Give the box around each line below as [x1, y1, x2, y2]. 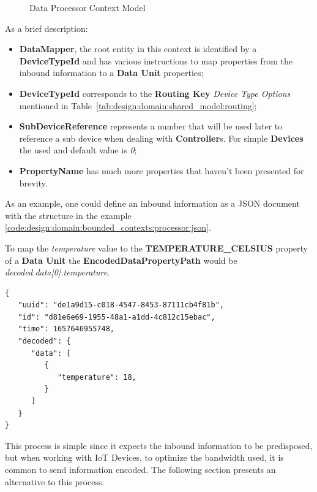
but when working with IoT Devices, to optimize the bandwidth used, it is [5, 451, 284, 464]
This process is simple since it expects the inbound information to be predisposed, [5, 439, 313, 452]
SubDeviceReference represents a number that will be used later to [19, 120, 283, 133]
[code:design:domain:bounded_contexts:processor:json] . [5, 221, 211, 234]
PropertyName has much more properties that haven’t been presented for [19, 164, 304, 177]
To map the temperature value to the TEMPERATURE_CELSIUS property [5, 241, 308, 254]
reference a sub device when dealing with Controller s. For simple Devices [19, 131, 304, 144]
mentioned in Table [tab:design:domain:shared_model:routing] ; [19, 99, 257, 112]
